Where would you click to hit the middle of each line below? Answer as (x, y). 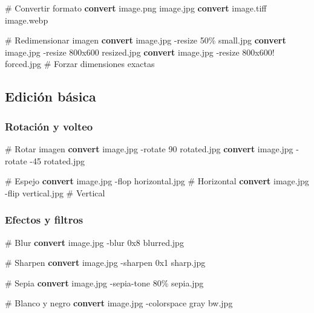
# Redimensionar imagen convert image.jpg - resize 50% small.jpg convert (146, 40)
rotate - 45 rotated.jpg (45, 160)
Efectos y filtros (44, 220)
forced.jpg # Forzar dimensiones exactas (80, 64)
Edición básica (51, 96)
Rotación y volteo (49, 126)
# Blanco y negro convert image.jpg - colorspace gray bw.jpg (119, 303)
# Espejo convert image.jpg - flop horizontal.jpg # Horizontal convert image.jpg (157, 181)
